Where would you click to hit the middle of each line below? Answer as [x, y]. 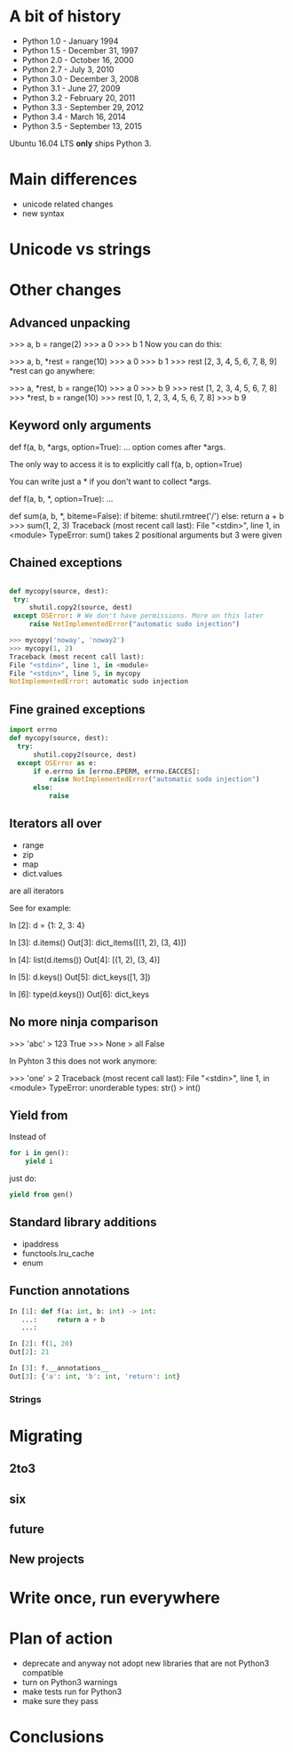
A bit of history [65, 16]
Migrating [46, 1436]
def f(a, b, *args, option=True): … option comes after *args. [118, 447]
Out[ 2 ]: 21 [29, 1352]
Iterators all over [55, 824]
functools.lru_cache [58, 1253]
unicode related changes [67, 204]
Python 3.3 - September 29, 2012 [83, 107]
